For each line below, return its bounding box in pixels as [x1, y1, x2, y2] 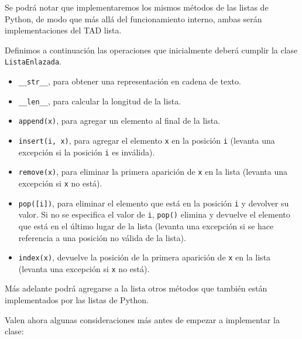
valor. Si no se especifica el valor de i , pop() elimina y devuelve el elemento [18, 208, 290, 221]
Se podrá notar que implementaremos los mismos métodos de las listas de [5, 1, 269, 13]
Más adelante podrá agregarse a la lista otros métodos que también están [5, 282, 267, 294]
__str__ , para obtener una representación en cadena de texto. [18, 75, 241, 87]
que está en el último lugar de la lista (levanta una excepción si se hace [18, 219, 274, 232]
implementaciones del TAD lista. [5, 24, 122, 36]
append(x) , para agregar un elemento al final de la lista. [18, 114, 221, 127]
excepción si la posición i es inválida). [18, 145, 155, 158]
